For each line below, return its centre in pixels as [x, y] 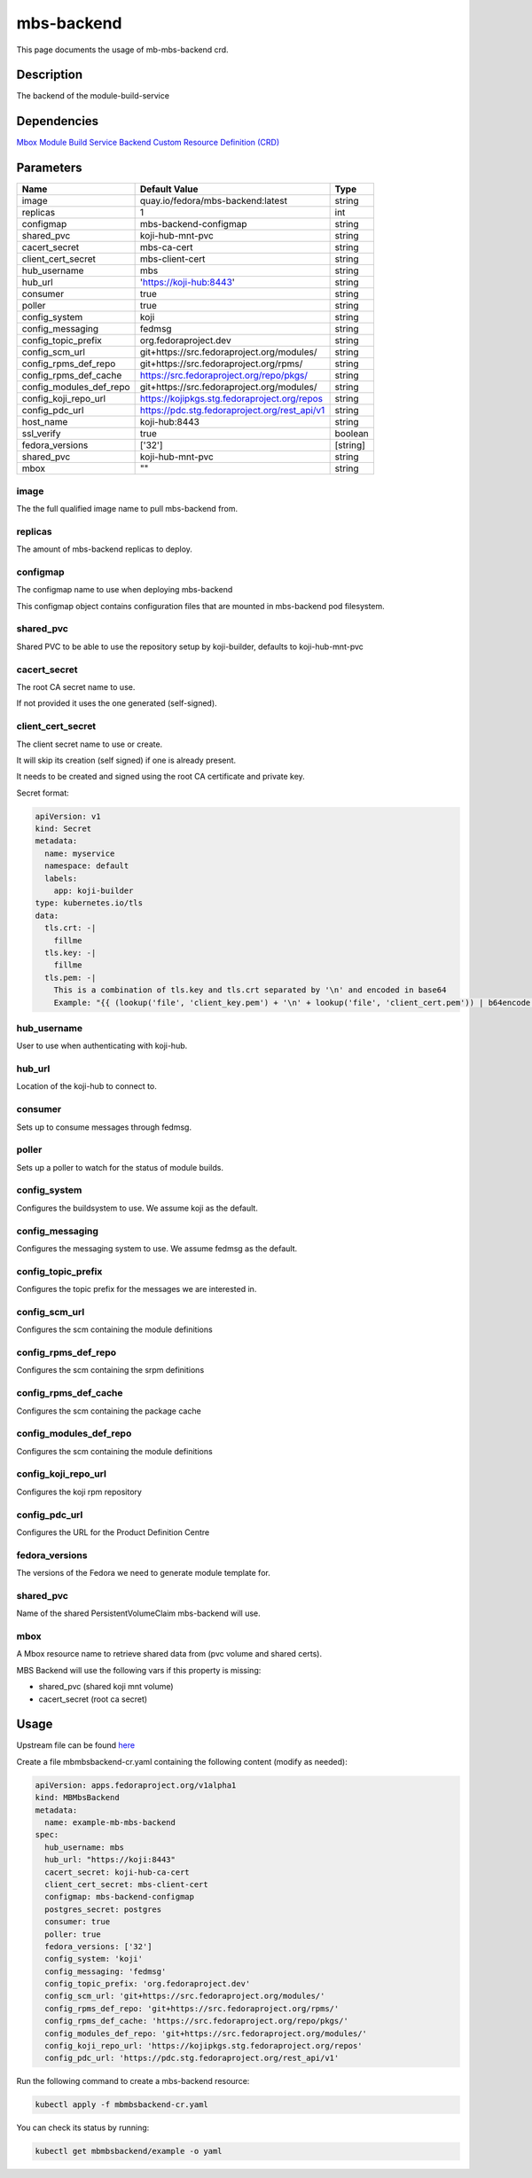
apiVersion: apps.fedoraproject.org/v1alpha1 [136, 1785]
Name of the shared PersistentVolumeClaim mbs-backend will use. [138, 1613]
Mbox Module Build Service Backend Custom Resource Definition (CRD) [148, 143]
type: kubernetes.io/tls [89, 903]
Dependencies [58, 121]
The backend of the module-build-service [93, 96]
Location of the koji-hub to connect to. [86, 1086]
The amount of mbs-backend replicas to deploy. [104, 549]
